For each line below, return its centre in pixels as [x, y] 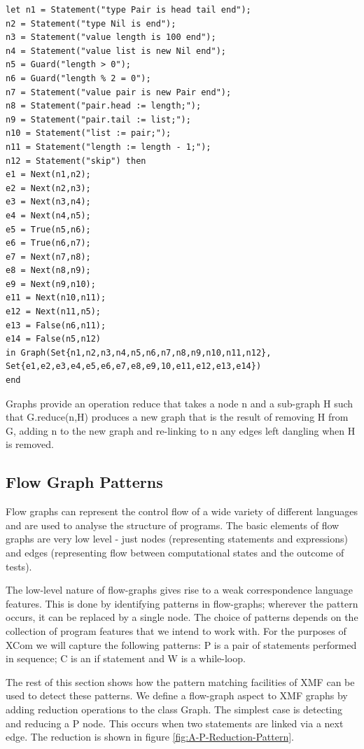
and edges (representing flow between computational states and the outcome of [175, 552]
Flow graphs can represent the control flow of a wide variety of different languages [182, 511]
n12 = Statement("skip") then [76, 161]
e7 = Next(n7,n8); [48, 257]
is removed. [30, 444]
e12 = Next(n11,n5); [54, 312]
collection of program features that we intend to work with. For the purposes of [176, 630]
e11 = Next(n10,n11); [56, 298]
